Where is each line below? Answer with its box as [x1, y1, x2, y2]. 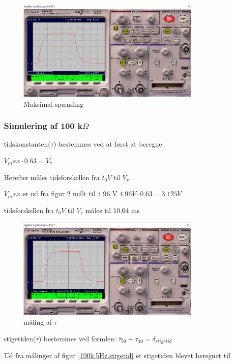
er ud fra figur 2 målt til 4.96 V [22, 188, 117, 199]
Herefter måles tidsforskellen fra [4, 172, 100, 182]
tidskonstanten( [4, 139, 51, 149]
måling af [24, 316, 52, 327]
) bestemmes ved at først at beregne [53, 139, 162, 149]
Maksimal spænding [24, 98, 84, 109]
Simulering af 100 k [4, 120, 83, 132]
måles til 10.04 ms [85, 205, 140, 215]
